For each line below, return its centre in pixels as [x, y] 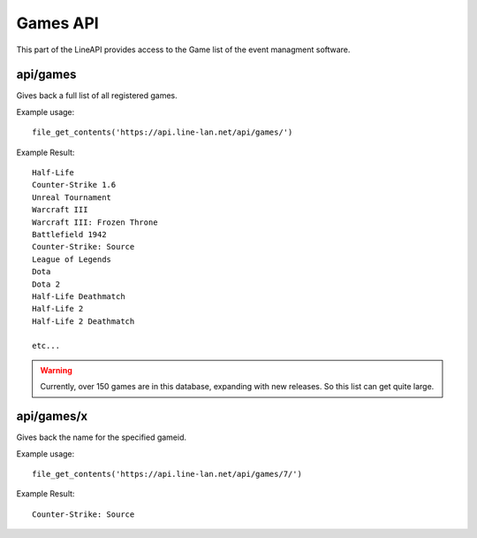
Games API [57, 23]
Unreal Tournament [72, 197]
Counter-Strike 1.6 [74, 185]
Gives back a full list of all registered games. [97, 96]
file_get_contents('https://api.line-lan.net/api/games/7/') [167, 474]
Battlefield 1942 [69, 234]
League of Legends [72, 259]
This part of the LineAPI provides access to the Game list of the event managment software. [183, 50]
